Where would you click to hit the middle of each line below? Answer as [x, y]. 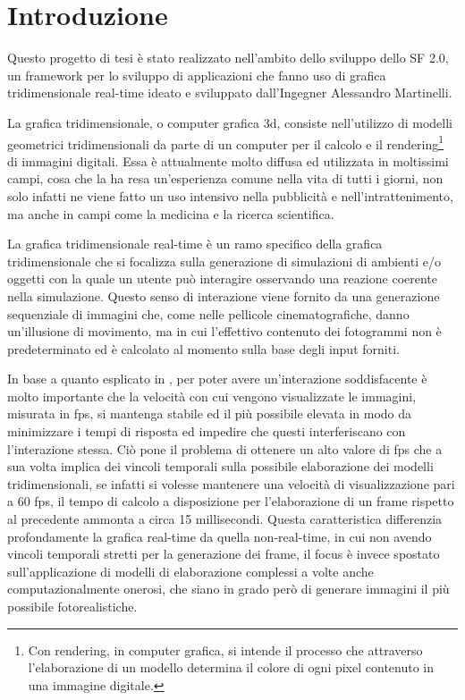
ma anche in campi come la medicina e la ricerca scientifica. [171, 213]
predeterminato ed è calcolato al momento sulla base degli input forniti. [203, 348]
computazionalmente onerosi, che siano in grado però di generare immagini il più [228, 589]
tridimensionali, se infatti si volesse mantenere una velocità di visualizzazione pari [231, 483]
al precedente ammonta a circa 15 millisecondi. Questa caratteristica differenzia [225, 519]
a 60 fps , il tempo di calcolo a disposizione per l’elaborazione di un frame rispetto [231, 501]
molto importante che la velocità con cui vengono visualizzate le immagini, [212, 396]
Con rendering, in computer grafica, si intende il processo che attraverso [225, 649]
